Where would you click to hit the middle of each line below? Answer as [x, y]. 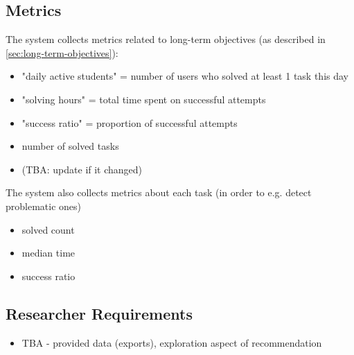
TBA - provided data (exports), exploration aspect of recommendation [172, 342]
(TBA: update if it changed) [82, 169]
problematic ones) [44, 206]
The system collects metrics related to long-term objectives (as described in [166, 39]
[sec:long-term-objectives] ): [62, 52]
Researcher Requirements [99, 313]
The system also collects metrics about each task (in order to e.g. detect [159, 192]
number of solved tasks [70, 146]
